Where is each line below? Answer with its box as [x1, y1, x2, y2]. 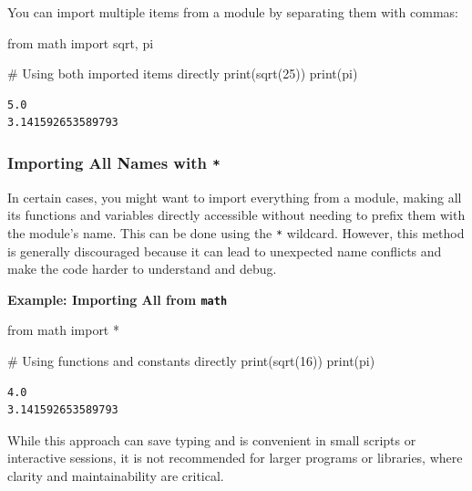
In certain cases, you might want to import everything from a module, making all [7, 187, 462, 206]
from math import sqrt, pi [7, 33, 154, 52]
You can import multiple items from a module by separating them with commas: [7, 3, 458, 21]
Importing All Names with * [7, 151, 221, 173]
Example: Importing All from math [7, 289, 228, 308]
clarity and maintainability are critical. [7, 466, 224, 485]
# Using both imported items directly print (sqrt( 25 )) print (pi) [7, 64, 358, 83]
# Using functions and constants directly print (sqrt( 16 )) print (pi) [7, 351, 375, 371]
